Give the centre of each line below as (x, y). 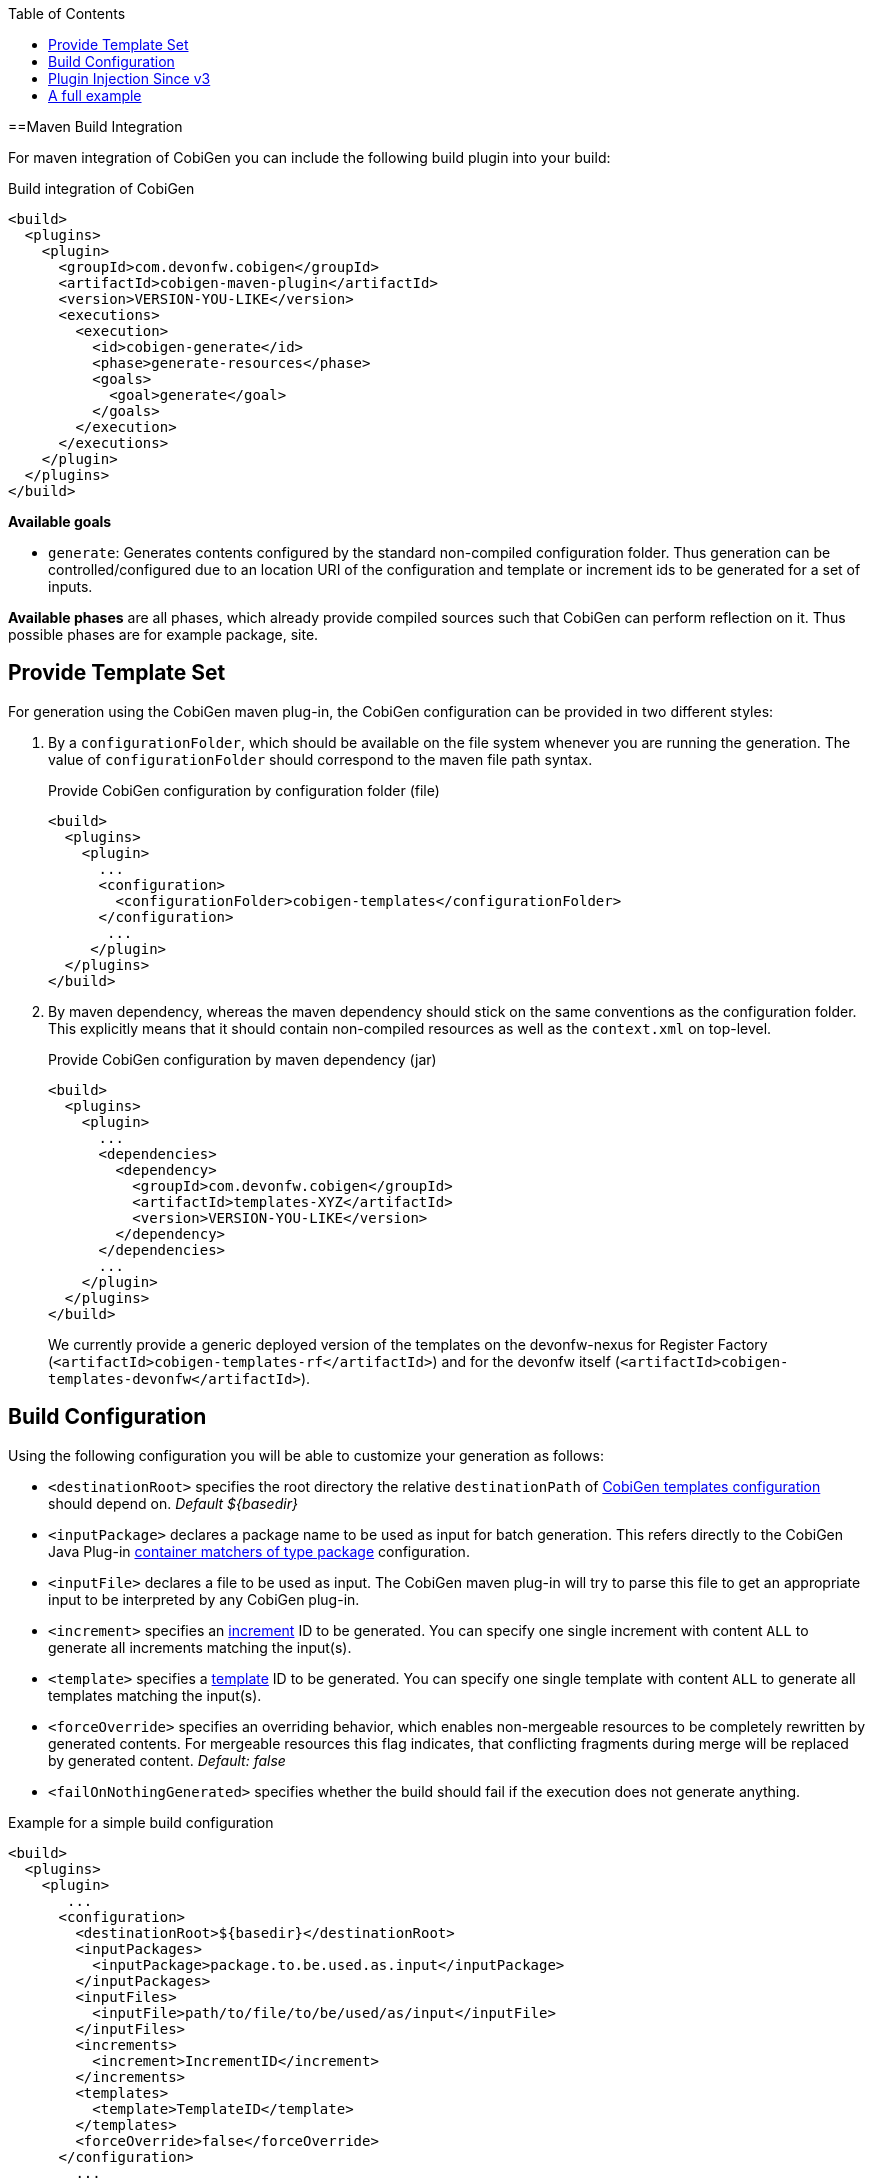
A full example (95, 95)
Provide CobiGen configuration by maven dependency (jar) (242, 1059)
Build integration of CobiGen (101, 188)
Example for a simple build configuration (141, 1822)
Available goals (60, 521)
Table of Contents (67, 13)
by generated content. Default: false (167, 1760)
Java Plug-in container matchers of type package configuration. (259, 1551)
